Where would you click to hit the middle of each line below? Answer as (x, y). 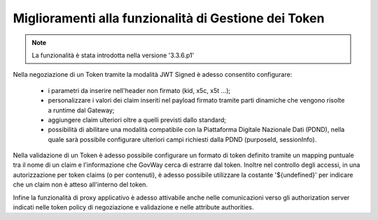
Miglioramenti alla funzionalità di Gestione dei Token (169, 18)
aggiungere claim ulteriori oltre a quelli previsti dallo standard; (137, 119)
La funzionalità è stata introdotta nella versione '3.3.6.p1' (113, 55)
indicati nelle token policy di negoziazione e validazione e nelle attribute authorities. (133, 207)
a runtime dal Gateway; (81, 110)
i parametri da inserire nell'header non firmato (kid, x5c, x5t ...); (139, 90)
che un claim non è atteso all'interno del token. (80, 184)
